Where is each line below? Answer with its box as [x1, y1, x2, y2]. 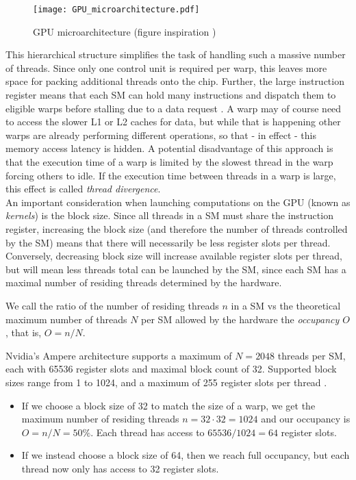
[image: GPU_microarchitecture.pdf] [33, 5, 200, 14]
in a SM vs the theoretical [231, 298, 341, 312]
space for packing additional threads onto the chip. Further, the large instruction [5, 74, 344, 88]
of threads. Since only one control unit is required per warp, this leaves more [5, 60, 327, 75]
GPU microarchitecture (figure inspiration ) [33, 24, 216, 38]
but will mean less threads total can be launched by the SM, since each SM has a [5, 262, 346, 276]
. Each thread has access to [90, 425, 205, 439]
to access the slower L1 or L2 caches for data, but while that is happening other [5, 114, 341, 129]
